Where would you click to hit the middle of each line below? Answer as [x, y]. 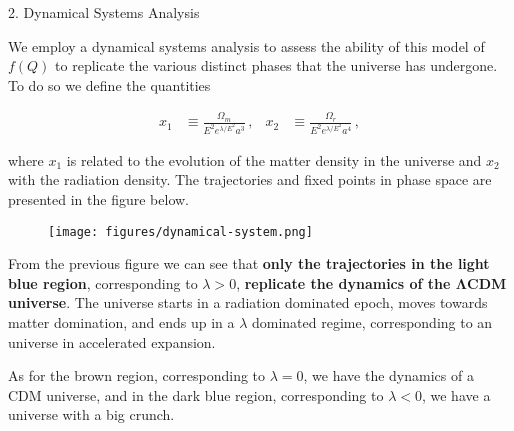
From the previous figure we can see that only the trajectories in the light [249, 263]
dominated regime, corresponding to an [372, 321]
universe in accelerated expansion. [112, 341]
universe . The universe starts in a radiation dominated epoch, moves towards [248, 302]
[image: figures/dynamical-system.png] [180, 231]
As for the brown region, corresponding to [137, 375]
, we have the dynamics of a [388, 375]
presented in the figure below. [98, 198]
